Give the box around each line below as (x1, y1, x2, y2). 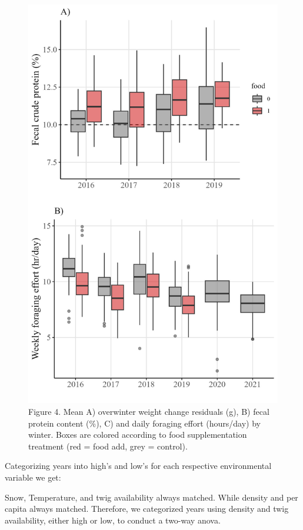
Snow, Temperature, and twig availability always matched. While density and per (5, 491, 298, 503)
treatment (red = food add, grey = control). (28, 440, 188, 452)
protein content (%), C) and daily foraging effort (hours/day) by (28, 417, 261, 429)
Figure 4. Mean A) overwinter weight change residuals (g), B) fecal (28, 405, 269, 417)
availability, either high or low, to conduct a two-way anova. (5, 514, 221, 526)
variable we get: (5, 471, 61, 483)
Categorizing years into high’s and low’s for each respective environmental (5, 459, 272, 472)
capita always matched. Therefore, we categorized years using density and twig (5, 502, 289, 515)
